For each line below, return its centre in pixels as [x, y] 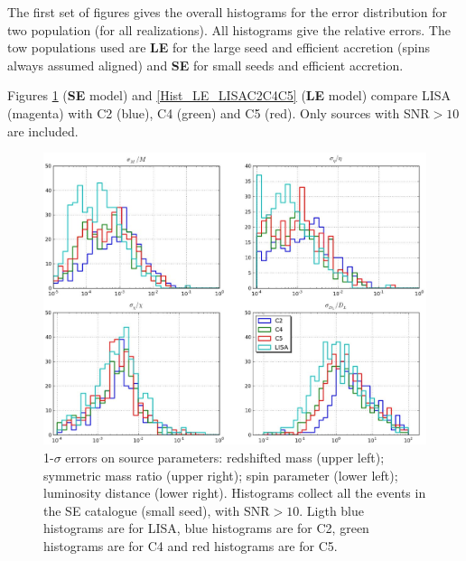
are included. [43, 131]
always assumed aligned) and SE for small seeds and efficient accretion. [205, 65]
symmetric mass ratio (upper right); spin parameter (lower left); [221, 475]
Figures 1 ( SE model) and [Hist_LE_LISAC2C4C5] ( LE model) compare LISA [229, 95]
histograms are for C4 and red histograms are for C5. [191, 546]
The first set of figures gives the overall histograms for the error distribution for [228, 12]
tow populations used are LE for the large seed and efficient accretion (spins [219, 47]
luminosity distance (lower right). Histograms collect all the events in [235, 493]
